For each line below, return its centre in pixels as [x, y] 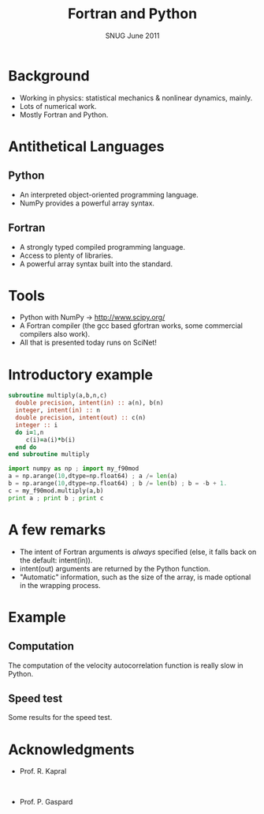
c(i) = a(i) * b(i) [51, 439]
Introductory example [81, 374]
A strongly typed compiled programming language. [102, 247]
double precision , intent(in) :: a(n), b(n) [89, 403]
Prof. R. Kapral [43, 771]
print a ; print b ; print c [56, 498]
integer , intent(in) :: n [58, 411]
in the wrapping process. [60, 585]
